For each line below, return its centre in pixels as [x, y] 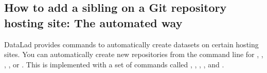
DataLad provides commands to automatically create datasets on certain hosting [131, 44]
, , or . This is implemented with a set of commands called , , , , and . [114, 64]
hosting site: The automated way [93, 22]
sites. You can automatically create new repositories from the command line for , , [134, 54]
